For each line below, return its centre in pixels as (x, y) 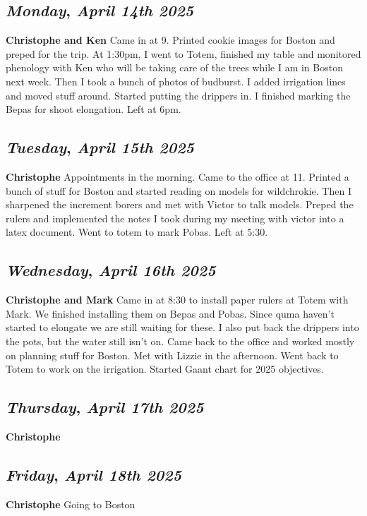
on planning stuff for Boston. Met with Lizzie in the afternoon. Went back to (172, 355)
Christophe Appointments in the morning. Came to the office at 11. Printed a (178, 176)
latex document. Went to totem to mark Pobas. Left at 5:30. (137, 232)
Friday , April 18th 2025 (94, 474)
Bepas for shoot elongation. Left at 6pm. (94, 109)
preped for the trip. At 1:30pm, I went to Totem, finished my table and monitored (183, 53)
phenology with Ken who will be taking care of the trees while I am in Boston (174, 67)
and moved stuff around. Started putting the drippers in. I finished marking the (178, 95)
